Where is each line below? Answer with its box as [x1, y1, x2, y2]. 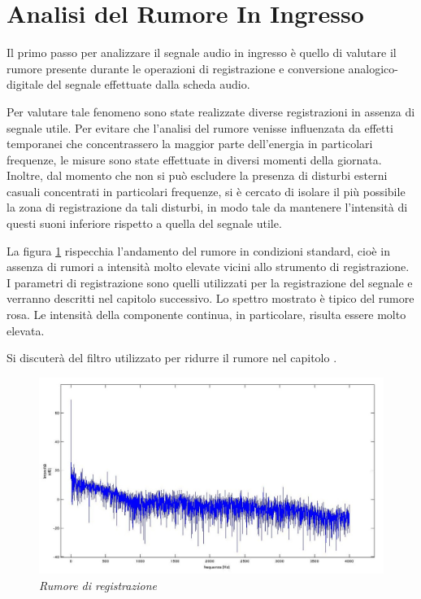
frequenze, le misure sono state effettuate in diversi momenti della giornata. [7, 151, 382, 168]
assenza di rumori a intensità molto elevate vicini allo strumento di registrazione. [7, 258, 410, 275]
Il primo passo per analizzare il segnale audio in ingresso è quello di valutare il [7, 44, 397, 61]
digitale [7, 76, 44, 93]
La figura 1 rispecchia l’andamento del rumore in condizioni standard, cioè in [7, 242, 390, 259]
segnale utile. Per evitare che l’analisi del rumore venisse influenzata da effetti [7, 119, 393, 136]
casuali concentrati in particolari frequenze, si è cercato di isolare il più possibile [7, 182, 406, 199]
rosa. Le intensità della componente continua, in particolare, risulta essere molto [7, 306, 406, 323]
